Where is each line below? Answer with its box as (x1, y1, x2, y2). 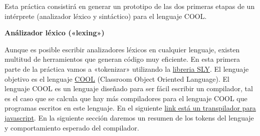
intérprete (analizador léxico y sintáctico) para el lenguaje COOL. (5, 10, 207, 21)
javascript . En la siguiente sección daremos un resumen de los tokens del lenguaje (5, 112, 254, 123)
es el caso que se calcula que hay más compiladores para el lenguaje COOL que (5, 93, 247, 103)
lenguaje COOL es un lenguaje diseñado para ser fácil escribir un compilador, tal (5, 83, 253, 94)
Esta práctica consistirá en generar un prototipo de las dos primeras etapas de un (5, 1, 255, 11)
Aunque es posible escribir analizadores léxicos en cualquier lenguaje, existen (5, 44, 240, 54)
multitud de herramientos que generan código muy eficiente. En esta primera (5, 54, 240, 64)
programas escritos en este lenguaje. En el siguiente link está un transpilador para (5, 103, 256, 113)
